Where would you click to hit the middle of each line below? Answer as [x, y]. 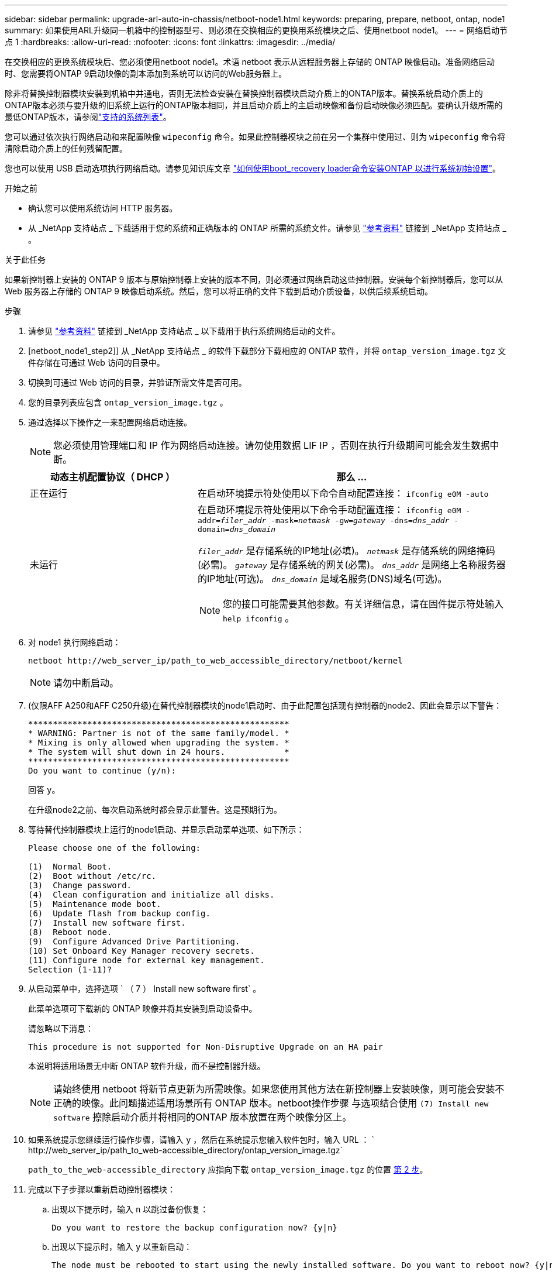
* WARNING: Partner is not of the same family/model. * [159, 733]
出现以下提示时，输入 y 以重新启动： [122, 1247]
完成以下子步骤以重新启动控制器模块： [102, 1189]
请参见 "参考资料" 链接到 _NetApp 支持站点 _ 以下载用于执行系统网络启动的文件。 [184, 331]
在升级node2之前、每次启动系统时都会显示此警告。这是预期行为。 [155, 810]
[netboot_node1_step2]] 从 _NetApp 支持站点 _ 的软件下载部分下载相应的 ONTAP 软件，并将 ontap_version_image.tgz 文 [267, 351]
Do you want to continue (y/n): [102, 771]
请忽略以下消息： [61, 1028]
